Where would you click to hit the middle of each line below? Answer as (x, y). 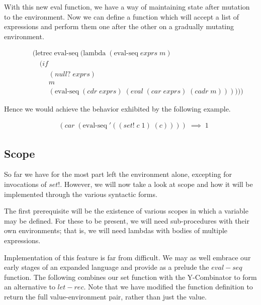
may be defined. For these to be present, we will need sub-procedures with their (127, 220)
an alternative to (30, 287)
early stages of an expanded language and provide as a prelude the (107, 267)
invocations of (25, 184)
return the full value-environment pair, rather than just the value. (105, 296)
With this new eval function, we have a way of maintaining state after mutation (127, 7)
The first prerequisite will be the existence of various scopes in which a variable (126, 211)
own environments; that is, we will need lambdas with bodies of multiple (116, 230)
